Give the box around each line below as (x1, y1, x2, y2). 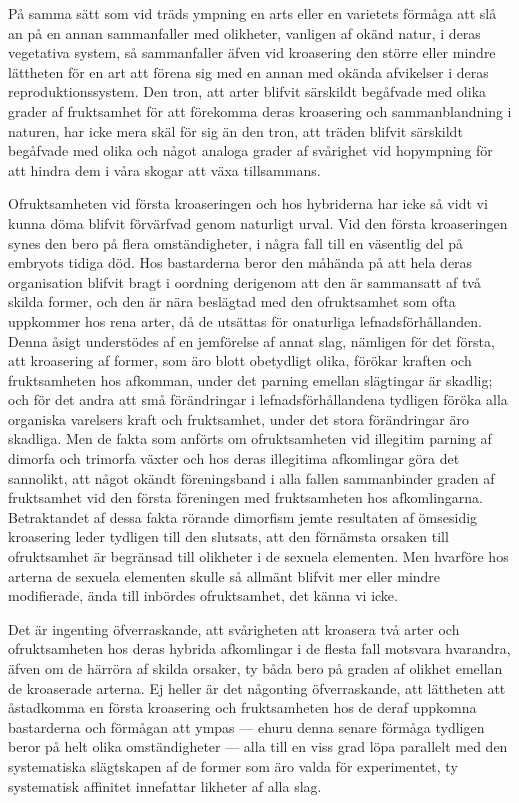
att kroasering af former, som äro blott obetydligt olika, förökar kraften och (8, 350, 472, 371)
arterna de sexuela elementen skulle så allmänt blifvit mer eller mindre (8, 565, 441, 586)
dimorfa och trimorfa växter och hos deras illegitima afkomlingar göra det (8, 448, 460, 469)
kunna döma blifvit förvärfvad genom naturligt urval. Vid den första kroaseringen (8, 212, 508, 233)
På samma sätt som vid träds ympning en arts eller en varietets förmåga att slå (8, 3, 497, 23)
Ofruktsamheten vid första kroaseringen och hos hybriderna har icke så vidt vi (8, 193, 488, 214)
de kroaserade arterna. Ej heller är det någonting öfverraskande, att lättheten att (8, 677, 506, 698)
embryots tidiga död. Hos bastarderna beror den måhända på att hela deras (8, 252, 473, 273)
